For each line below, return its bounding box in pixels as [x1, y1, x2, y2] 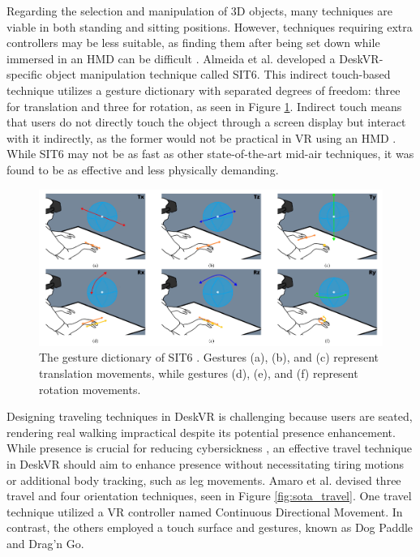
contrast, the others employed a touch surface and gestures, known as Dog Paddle [6, 519, 414, 536]
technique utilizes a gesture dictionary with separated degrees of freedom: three [6, 81, 401, 98]
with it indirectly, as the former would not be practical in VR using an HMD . [6, 129, 396, 146]
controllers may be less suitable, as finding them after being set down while [6, 34, 380, 51]
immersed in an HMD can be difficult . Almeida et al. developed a [6, 49, 336, 66]
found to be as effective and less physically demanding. [6, 161, 279, 178]
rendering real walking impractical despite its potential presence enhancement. [6, 423, 396, 440]
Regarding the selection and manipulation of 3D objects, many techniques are [6, 2, 392, 19]
